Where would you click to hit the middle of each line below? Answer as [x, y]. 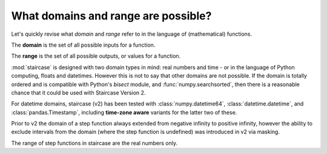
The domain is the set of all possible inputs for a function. [83, 45]
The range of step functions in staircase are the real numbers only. [94, 143]
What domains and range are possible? [111, 16]
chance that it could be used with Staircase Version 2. [78, 92]
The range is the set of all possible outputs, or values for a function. [96, 56]
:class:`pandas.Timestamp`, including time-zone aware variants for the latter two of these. [124, 112]
